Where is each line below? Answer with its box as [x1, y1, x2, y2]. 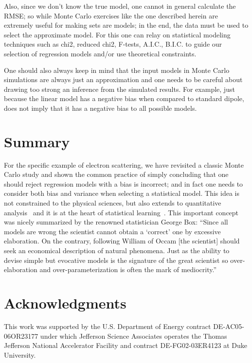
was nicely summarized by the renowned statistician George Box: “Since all [4, 217, 228, 227]
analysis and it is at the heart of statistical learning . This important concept [4, 207, 239, 217]
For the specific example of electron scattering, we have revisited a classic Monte [4, 159, 244, 170]
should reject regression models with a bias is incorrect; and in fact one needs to [4, 178, 243, 189]
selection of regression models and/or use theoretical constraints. [4, 48, 197, 58]
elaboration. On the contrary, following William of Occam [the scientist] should [4, 236, 240, 246]
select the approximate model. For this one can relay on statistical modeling [4, 29, 231, 39]
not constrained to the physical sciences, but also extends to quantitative [4, 198, 221, 208]
